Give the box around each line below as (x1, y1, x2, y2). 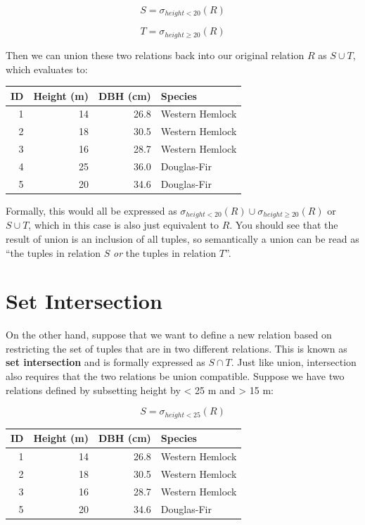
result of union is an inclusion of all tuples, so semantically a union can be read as (6, 231, 359, 246)
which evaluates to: (6, 61, 88, 76)
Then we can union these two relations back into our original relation (6, 47, 305, 62)
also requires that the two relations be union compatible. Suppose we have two (6, 369, 345, 384)
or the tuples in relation (113, 245, 217, 260)
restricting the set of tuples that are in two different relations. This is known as (6, 341, 347, 355)
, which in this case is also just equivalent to (28, 217, 219, 232)
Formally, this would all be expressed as (6, 203, 177, 217)
